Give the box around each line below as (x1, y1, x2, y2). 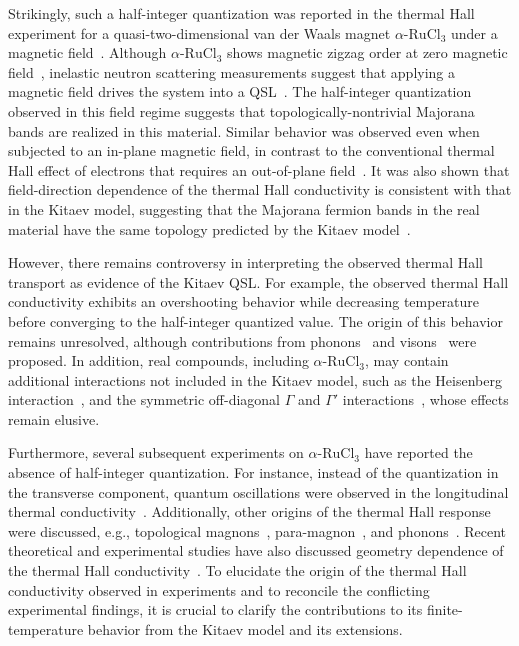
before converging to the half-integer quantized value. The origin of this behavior (8, 310, 503, 331)
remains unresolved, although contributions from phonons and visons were (8, 330, 477, 351)
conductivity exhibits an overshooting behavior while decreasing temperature (8, 291, 480, 312)
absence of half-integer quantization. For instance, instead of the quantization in (8, 462, 499, 483)
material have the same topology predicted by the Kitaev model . (8, 218, 411, 239)
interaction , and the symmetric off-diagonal (8, 389, 281, 410)
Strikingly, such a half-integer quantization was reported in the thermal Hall (8, 3, 475, 23)
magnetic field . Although (8, 42, 167, 63)
